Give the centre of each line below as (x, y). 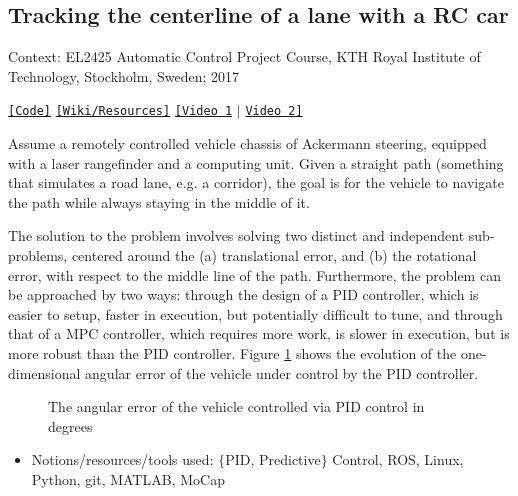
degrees (70, 425)
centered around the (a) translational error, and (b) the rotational (274, 255)
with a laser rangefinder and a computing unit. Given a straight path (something (256, 162)
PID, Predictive (273, 459)
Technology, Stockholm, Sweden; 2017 (124, 75)
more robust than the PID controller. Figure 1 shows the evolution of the (232, 352)
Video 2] (274, 111)
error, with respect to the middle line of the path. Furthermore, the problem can (254, 274)
